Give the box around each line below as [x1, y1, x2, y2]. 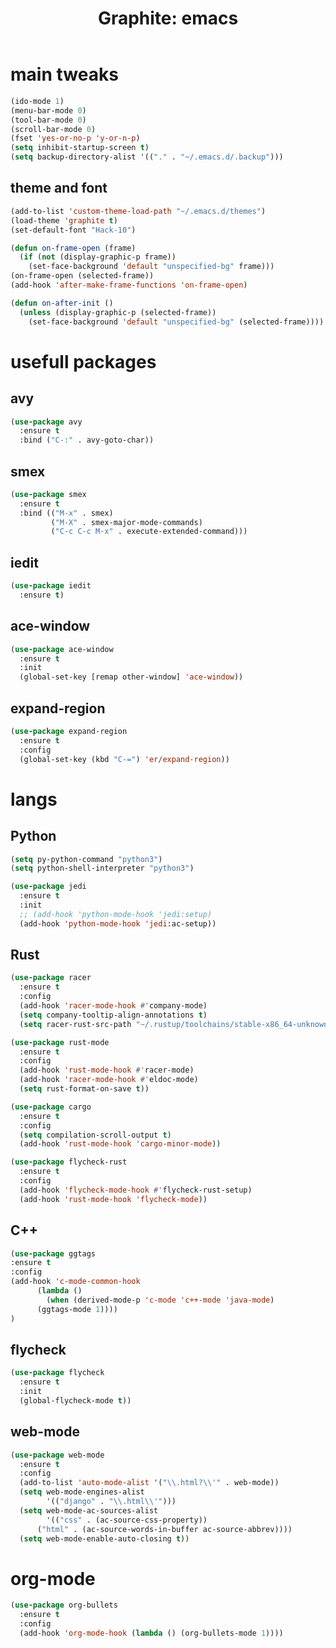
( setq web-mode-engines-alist [19, 1487, 145, 1497]
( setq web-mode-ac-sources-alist [19, 1505, 159, 1516]
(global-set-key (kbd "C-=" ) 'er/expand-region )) [19, 754, 230, 764]
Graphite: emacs [97, 7, 239, 30]
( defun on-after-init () [10, 298, 114, 308]
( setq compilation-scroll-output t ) [19, 1130, 172, 1140]
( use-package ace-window [10, 644, 114, 654]
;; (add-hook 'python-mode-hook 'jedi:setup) [19, 909, 213, 919]
